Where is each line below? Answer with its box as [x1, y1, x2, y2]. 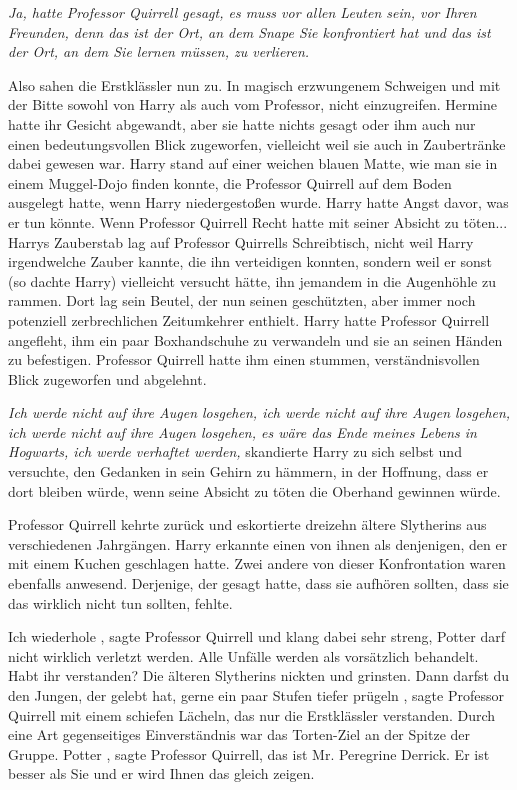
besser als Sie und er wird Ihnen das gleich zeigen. [8, 763, 315, 784]
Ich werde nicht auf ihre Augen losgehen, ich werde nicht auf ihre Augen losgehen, [8, 402, 511, 423]
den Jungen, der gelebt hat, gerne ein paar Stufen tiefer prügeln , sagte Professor [8, 685, 504, 705]
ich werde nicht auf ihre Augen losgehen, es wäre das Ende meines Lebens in [8, 421, 477, 442]
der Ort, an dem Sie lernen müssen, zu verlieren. [8, 41, 310, 62]
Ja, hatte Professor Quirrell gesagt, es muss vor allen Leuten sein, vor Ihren [8, 2, 477, 22]
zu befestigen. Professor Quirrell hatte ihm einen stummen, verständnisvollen [8, 349, 480, 370]
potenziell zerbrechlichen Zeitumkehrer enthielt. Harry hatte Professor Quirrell [8, 309, 490, 330]
